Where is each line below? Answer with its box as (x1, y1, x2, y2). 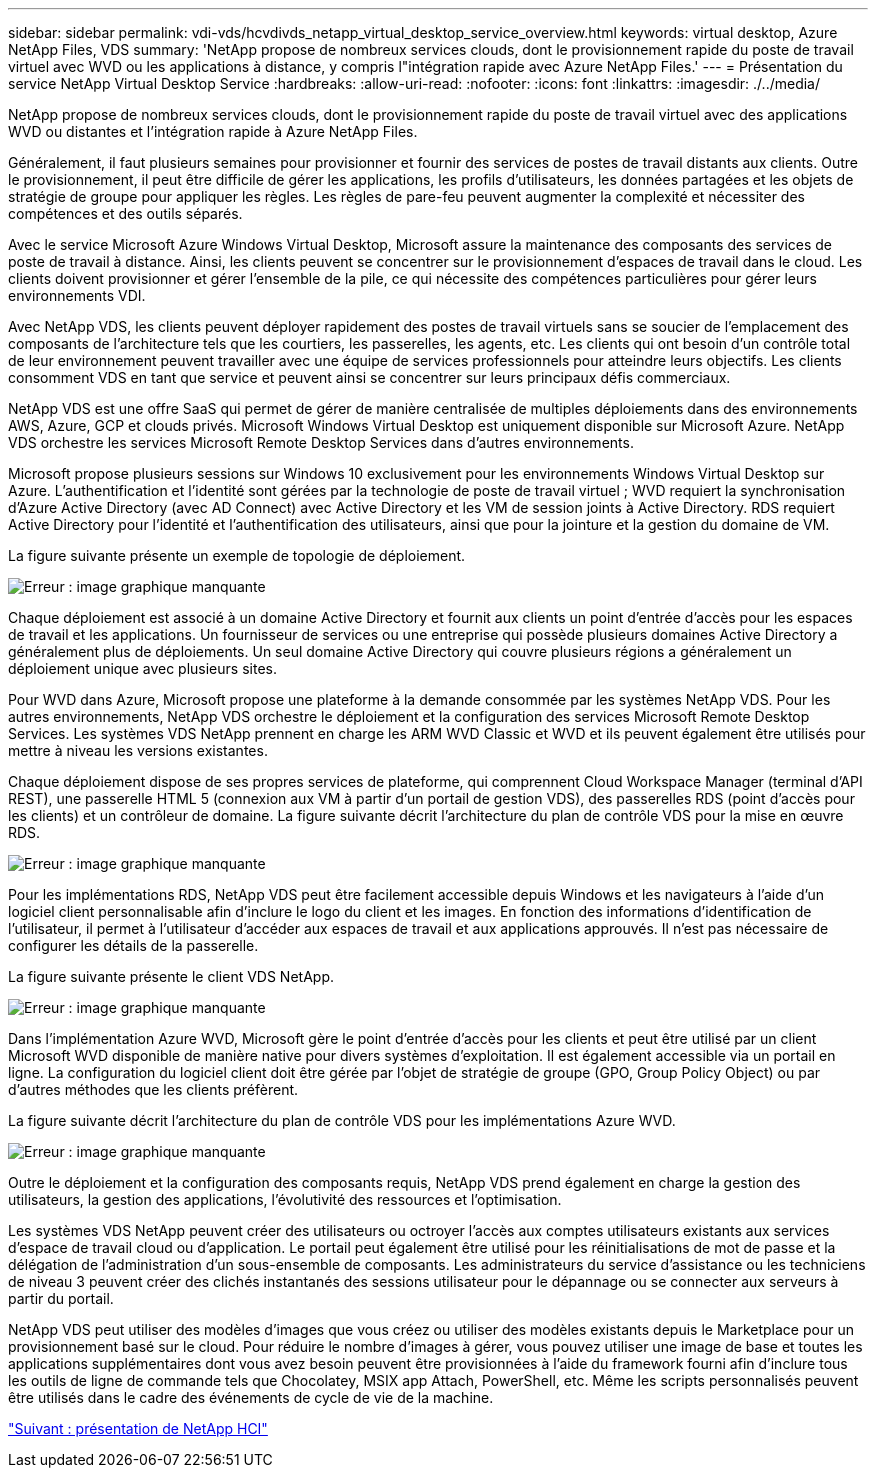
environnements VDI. (8, 287, 146, 304)
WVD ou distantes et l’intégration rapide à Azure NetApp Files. (8, 123, 418, 140)
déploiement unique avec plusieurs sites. (8, 660, 277, 677)
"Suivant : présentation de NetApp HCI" (8, 1420, 268, 1437)
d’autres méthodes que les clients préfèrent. (8, 1081, 299, 1098)
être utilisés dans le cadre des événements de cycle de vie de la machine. (8, 1389, 494, 1406)
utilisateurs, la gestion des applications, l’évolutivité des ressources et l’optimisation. (8, 1191, 562, 1208)
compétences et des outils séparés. (8, 205, 243, 222)
